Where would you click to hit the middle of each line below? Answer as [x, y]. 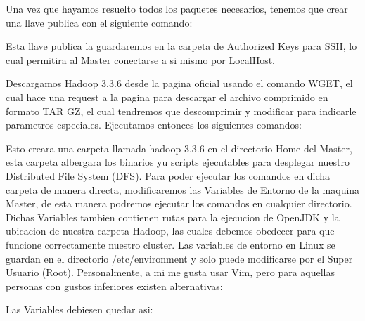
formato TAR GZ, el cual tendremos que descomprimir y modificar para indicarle [181, 111]
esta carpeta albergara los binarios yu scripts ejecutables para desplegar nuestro [178, 162]
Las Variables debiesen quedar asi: [79, 309]
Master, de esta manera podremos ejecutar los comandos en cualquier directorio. [179, 203]
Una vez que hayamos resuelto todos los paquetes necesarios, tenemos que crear [177, 8]
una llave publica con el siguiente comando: [99, 22]
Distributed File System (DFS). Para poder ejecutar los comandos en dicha [168, 175]
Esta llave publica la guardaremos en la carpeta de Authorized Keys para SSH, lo [181, 46]
